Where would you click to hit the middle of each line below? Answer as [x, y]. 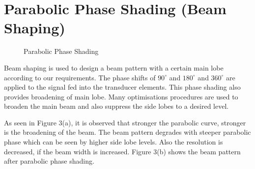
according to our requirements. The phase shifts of [80, 77]
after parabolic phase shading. [49, 161]
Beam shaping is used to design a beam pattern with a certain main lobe [114, 67]
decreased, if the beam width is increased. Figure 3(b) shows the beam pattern [122, 151]
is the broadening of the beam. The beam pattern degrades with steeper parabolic [127, 132]
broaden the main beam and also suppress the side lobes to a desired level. [116, 106]
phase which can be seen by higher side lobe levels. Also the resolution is [113, 142]
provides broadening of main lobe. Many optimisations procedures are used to [121, 96]
